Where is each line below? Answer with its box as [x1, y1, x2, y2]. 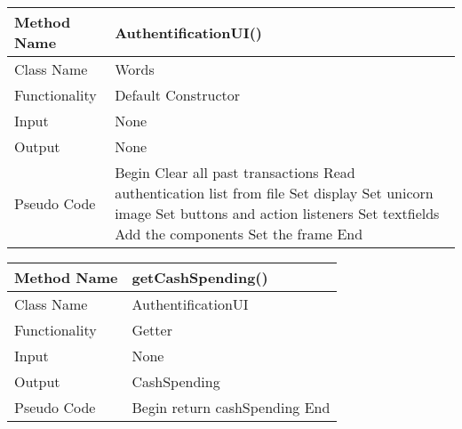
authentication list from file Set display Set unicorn [115, 182, 434, 203]
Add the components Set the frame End [115, 223, 363, 244]
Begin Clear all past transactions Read [115, 162, 355, 182]
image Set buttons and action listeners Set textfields [115, 203, 440, 223]
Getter [131, 320, 172, 340]
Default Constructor [115, 85, 240, 105]
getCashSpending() [131, 267, 268, 287]
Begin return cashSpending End [131, 397, 331, 417]
